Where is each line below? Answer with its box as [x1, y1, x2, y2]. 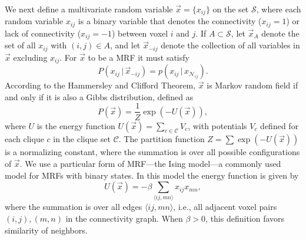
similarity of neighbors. [5, 223, 88, 236]
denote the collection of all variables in [161, 39, 300, 51]
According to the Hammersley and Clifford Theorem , [5, 79, 196, 91]
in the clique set [53, 133, 111, 145]
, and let [109, 39, 141, 51]
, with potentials [188, 119, 247, 131]
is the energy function [36, 119, 115, 131]
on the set [212, 3, 249, 15]
